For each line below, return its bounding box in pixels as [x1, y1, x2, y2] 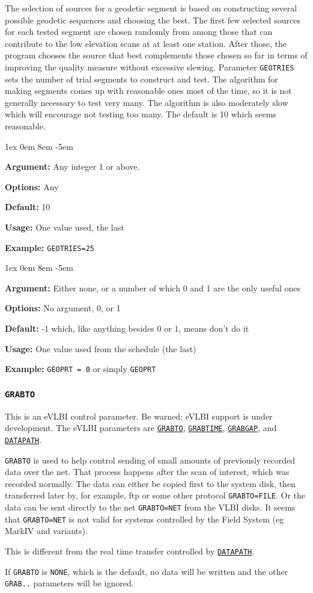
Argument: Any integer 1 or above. [5, 160, 140, 173]
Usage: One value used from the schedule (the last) [5, 342, 196, 355]
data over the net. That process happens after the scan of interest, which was [5, 465, 290, 478]
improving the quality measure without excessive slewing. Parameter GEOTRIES [5, 60, 294, 73]
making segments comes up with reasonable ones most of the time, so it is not [5, 84, 292, 97]
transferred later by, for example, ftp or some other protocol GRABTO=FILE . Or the [5, 489, 306, 501]
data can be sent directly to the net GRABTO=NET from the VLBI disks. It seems [5, 501, 296, 514]
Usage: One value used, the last [5, 220, 124, 233]
